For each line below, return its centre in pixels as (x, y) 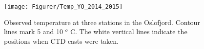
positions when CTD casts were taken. (61, 41)
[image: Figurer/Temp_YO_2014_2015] (63, 7)
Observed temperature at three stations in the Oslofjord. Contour (102, 22)
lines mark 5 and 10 (34, 31)
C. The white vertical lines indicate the (129, 31)
